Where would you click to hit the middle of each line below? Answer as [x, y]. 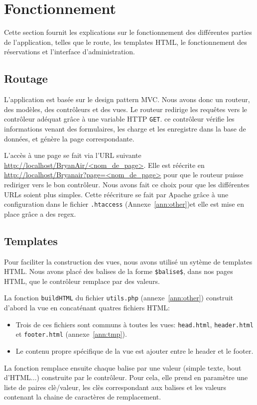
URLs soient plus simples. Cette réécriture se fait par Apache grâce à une [116, 194]
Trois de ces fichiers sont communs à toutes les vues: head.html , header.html [134, 324]
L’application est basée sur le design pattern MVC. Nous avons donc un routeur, [127, 99]
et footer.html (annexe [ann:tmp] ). [71, 334]
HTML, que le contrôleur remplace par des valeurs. [82, 281]
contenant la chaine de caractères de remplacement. [83, 397]
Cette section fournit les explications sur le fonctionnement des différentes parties [128, 32]
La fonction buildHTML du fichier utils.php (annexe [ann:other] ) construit [119, 298]
